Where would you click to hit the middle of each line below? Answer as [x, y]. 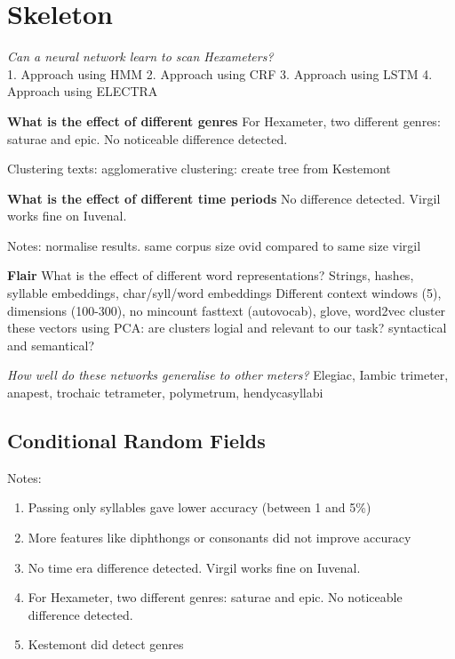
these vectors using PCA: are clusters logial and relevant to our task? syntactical [227, 328]
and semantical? [51, 345]
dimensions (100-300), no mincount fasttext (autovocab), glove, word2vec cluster [227, 310]
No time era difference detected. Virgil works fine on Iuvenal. [194, 567]
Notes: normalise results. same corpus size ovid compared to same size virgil [214, 245]
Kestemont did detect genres [106, 644]
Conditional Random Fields [136, 441]
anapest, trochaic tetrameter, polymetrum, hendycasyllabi [165, 393]
